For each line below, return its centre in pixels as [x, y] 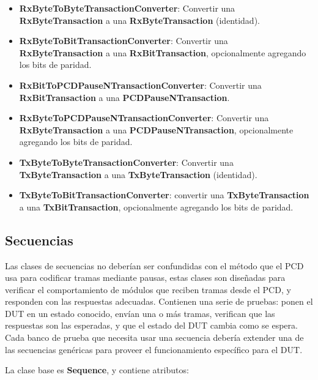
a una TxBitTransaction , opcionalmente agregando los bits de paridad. [156, 207]
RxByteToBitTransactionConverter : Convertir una [124, 41]
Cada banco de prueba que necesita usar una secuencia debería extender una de [154, 337]
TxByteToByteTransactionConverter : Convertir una [126, 162]
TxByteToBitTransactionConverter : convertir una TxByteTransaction [164, 195]
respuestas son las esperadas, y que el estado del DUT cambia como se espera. [151, 325]
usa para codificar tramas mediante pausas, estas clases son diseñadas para [145, 278]
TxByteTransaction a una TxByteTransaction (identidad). [138, 174]
